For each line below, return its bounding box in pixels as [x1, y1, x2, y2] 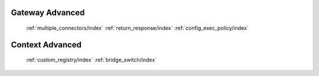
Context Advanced [11, 40, 82, 50]
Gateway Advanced [11, 8, 85, 18]
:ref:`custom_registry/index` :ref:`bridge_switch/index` [25, 56, 157, 64]
